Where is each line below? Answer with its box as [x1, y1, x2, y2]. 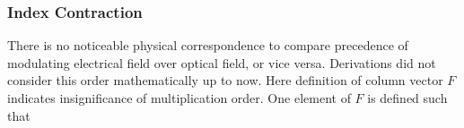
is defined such [367, 89, 448, 107]
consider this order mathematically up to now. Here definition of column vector [7, 71, 443, 90]
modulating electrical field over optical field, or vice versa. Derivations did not [7, 53, 436, 72]
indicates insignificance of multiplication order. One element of [7, 89, 351, 107]
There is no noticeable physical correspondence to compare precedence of [7, 36, 408, 55]
